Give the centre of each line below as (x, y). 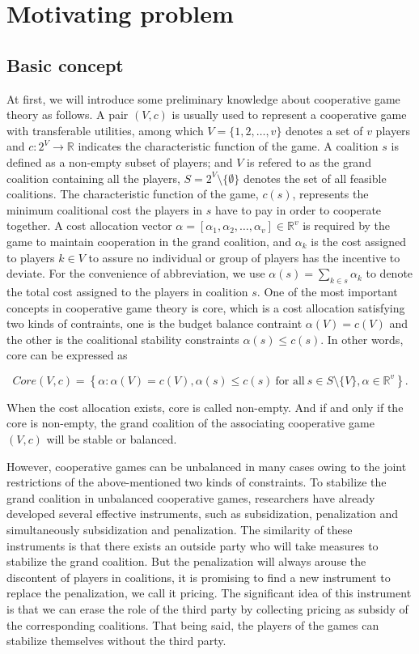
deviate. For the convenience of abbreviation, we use (136, 273)
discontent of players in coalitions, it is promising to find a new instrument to (199, 577)
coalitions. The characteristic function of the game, (133, 194)
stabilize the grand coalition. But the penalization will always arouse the (186, 561)
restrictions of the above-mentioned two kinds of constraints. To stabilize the (197, 482)
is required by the (347, 225)
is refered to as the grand (309, 161)
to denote (389, 273)
